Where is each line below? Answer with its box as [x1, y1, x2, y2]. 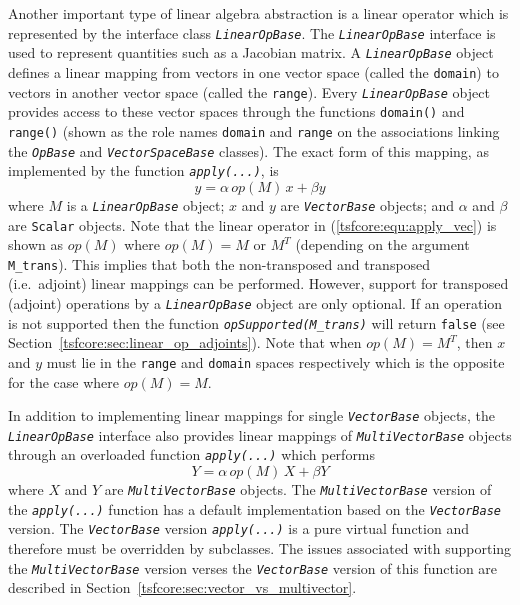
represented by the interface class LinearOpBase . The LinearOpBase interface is [8, 22, 496, 43]
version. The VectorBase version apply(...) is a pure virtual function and [8, 518, 469, 539]
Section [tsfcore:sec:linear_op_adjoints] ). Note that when [8, 332, 362, 353]
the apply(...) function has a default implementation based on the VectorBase [8, 498, 501, 519]
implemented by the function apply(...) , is [8, 160, 279, 181]
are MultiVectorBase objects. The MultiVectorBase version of [104, 479, 492, 500]
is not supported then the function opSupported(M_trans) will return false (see [8, 312, 505, 333]
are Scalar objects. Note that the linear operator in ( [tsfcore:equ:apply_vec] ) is [8, 214, 497, 235]
